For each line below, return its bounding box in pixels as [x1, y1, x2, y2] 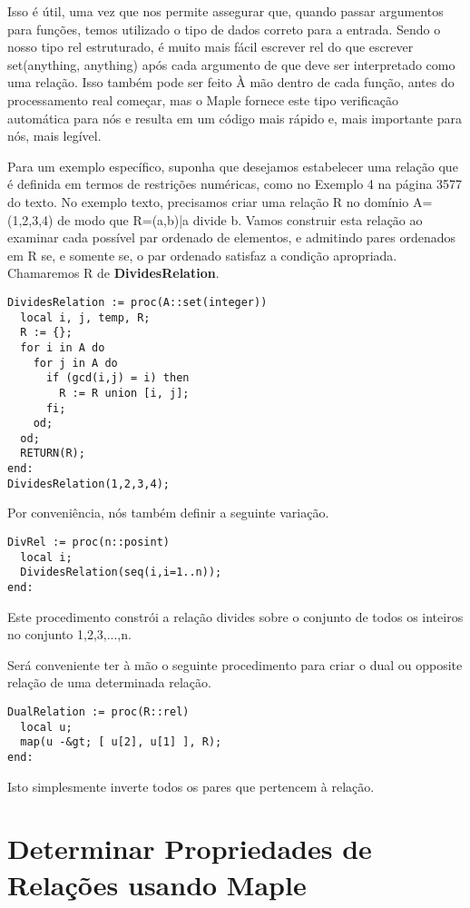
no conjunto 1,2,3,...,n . [7, 625, 132, 644]
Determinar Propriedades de [7, 830, 372, 867]
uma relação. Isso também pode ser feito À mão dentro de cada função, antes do [7, 73, 455, 92]
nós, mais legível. [7, 126, 102, 145]
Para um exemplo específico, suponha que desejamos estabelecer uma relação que [7, 156, 458, 175]
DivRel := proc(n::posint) [7, 536, 170, 549]
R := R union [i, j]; [59, 386, 190, 400]
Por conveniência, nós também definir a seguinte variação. [7, 503, 329, 522]
